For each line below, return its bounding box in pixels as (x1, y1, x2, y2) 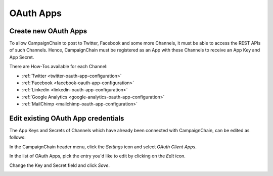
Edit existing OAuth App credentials (9, 114, 124, 123)
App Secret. (9, 54, 34, 60)
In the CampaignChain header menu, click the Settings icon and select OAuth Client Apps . (9, 144, 197, 150)
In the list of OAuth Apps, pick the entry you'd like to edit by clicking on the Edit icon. (9, 153, 186, 159)
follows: (9, 134, 26, 141)
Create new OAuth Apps (9, 27, 87, 35)
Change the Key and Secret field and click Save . (9, 162, 110, 168)
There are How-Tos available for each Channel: (9, 64, 108, 70)
